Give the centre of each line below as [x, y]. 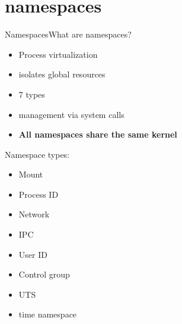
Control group [44, 274]
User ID [33, 254]
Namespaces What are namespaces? [68, 34]
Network [34, 214]
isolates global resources [62, 74]
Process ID [39, 194]
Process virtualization [58, 54]
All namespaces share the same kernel [98, 134]
